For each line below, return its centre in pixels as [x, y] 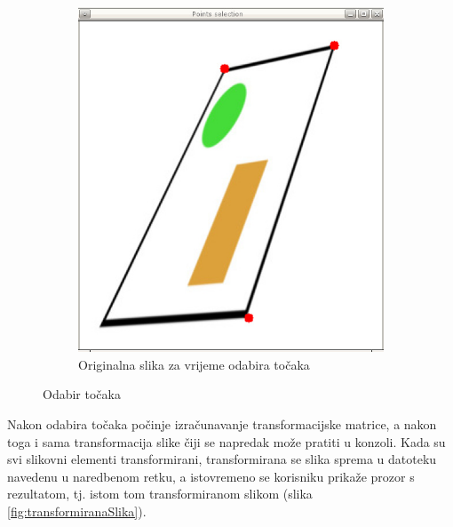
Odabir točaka [82, 394]
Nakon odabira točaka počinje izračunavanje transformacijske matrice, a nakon [222, 424]
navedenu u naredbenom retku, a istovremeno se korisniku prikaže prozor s [211, 476]
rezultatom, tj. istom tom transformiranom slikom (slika [160, 494]
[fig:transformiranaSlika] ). [77, 511]
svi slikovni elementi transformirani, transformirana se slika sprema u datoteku [222, 459]
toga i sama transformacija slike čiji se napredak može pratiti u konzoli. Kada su [226, 441]
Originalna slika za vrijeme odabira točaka [194, 364]
